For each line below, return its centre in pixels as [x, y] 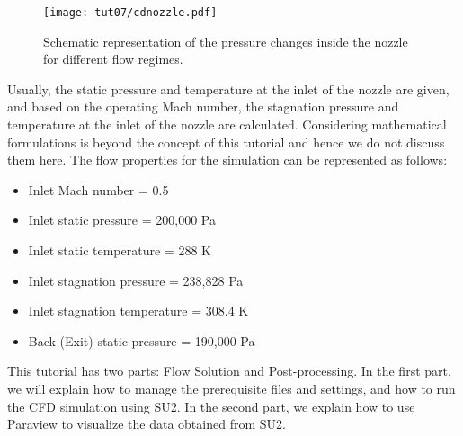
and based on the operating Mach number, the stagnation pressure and [203, 107]
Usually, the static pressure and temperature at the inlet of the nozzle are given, [228, 89]
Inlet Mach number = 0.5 [98, 189]
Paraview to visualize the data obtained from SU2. [147, 424]
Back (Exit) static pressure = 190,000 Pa [142, 340]
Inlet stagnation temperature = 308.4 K [138, 311]
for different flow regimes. [113, 59]
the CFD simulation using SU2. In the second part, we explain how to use [211, 406]
